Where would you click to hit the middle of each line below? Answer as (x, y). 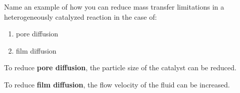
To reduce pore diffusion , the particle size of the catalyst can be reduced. (120, 67)
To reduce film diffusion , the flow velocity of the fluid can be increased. (117, 84)
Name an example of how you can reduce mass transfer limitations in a (114, 7)
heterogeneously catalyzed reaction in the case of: (81, 16)
